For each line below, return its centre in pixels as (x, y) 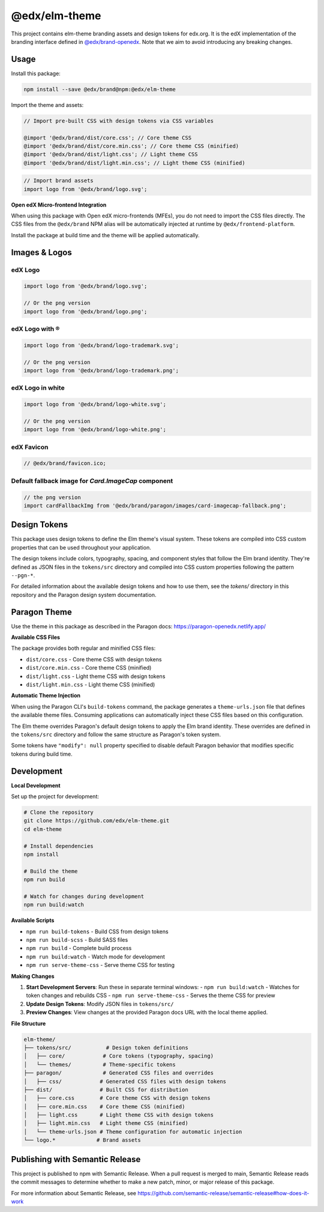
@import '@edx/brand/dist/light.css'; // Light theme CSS (111, 154)
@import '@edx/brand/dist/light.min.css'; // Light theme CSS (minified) (134, 163)
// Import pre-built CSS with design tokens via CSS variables (119, 121)
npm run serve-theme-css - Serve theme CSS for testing (100, 965)
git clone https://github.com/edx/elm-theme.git (97, 821)
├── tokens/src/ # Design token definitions (106, 1047)
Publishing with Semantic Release (76, 1159)
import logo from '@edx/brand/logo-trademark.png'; (101, 370)
